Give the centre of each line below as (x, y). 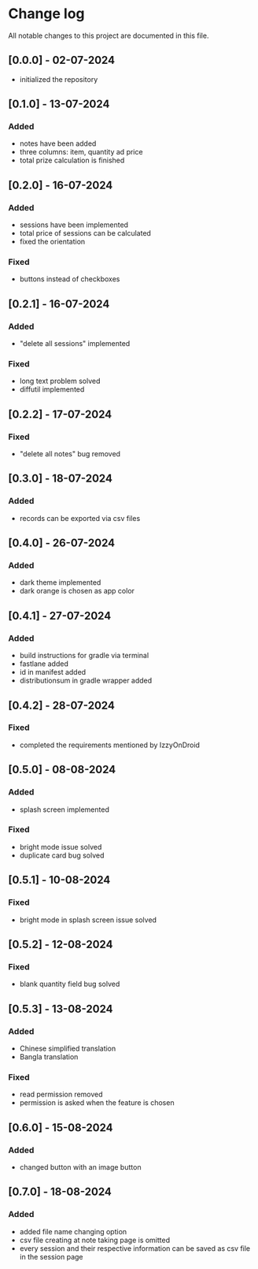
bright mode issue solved (61, 847)
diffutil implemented (52, 389)
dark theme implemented (60, 582)
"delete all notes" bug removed (70, 454)
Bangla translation (49, 1056)
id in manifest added (53, 672)
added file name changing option (73, 1231)
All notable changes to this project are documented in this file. (109, 35)
